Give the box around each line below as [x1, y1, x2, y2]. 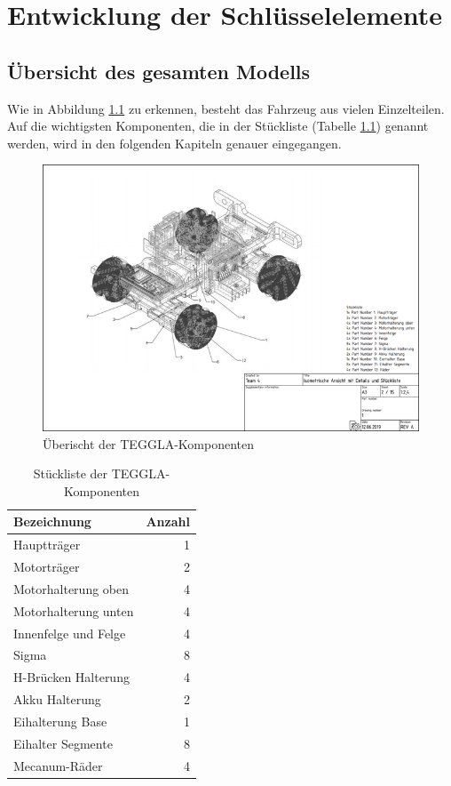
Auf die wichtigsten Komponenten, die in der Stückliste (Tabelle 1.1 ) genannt [7, 116, 429, 135]
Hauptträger [13, 535, 81, 554]
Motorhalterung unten [13, 601, 134, 620]
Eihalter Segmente [13, 734, 113, 752]
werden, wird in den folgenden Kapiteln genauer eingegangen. [7, 133, 342, 152]
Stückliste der [33, 464, 108, 483]
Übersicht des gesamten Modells [7, 57, 311, 84]
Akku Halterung [13, 690, 101, 709]
